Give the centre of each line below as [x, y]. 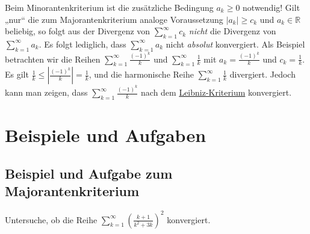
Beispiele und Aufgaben [106, 135]
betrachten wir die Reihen [53, 59]
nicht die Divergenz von [232, 31]
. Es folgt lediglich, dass [82, 44]
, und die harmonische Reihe [141, 74]
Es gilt [17, 74]
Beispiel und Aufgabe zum [89, 173]
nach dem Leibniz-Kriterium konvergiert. [216, 92]
